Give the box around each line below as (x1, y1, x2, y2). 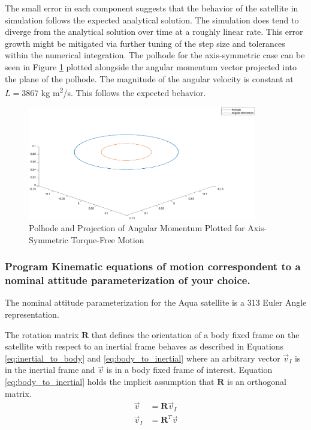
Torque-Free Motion (71, 233, 144, 246)
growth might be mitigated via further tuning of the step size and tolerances (5, 37, 285, 49)
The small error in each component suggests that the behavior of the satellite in (5, 2, 298, 14)
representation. (5, 308, 59, 321)
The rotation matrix (5, 328, 79, 341)
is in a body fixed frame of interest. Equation (106, 363, 273, 376)
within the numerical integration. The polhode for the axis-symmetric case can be (5, 49, 305, 61)
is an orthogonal (227, 375, 286, 387)
